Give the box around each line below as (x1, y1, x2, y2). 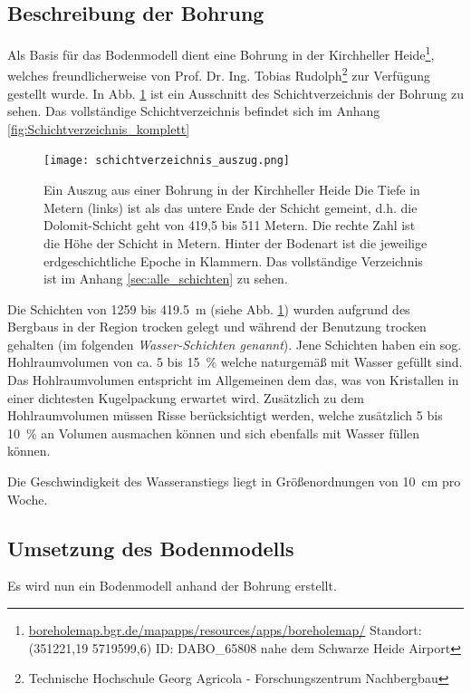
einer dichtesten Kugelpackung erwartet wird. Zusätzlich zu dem (7, 388, 364, 407)
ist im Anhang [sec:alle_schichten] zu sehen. (43, 269, 288, 288)
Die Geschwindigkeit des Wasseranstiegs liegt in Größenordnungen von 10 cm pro (7, 472, 461, 491)
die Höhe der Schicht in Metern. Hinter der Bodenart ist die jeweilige (43, 233, 428, 252)
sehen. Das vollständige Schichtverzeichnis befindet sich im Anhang (7, 101, 380, 120)
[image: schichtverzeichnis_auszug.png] (43, 154, 291, 168)
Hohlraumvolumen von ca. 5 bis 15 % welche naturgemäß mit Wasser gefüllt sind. (7, 352, 463, 371)
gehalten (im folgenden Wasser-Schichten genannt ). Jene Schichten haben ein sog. (7, 334, 462, 353)
